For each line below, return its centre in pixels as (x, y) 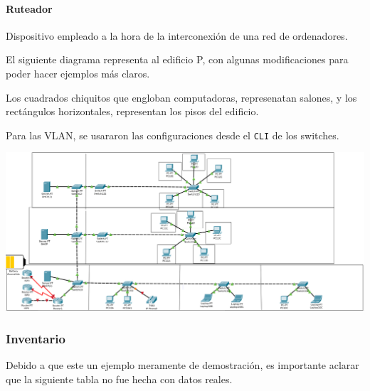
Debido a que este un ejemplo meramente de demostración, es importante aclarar (183, 365)
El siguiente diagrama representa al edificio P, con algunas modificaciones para (177, 59)
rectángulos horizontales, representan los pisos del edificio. (132, 111)
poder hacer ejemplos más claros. (78, 73)
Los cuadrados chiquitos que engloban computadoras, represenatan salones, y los (181, 97)
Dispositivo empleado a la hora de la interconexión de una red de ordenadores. (177, 35)
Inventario (36, 338)
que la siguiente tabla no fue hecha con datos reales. (119, 379)
